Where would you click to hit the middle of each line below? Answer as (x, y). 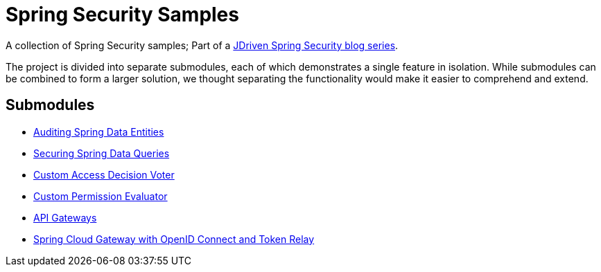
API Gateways (65, 217)
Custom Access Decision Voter (104, 174)
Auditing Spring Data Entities (99, 132)
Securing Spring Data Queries (102, 153)
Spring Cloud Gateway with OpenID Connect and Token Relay (174, 239)
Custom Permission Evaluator (101, 196)
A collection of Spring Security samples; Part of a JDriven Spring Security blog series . (202, 45)
